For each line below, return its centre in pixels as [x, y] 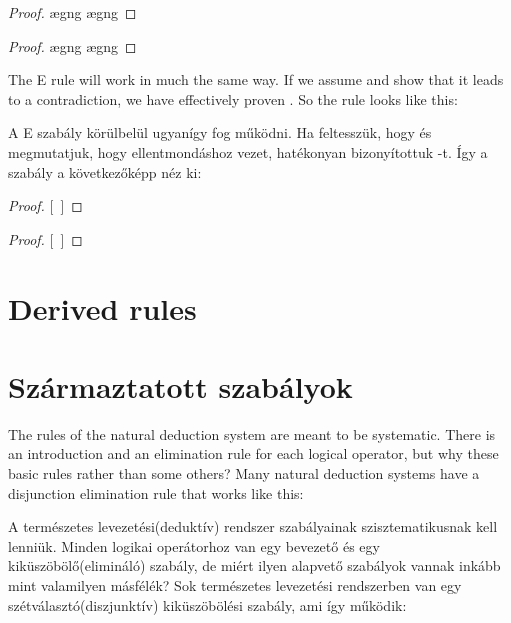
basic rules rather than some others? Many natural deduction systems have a [244, 473]
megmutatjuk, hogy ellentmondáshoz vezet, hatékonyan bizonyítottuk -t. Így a [248, 151]
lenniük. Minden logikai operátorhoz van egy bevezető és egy [194, 545]
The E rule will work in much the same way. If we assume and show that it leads [256, 79]
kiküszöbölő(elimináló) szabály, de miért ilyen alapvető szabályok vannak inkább [254, 565]
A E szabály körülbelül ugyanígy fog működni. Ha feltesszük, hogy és [220, 132]
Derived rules [102, 307]
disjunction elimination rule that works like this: [156, 492]
